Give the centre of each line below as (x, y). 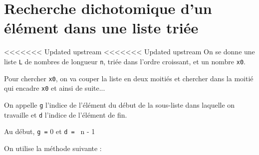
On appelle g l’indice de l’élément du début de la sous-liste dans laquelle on (120, 104)
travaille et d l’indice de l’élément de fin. (66, 114)
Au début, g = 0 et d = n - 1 (50, 131)
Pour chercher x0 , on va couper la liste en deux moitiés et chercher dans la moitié (129, 78)
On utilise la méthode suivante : (53, 148)
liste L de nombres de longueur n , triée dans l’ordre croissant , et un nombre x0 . (125, 61)
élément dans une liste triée (101, 28)
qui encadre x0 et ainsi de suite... (55, 88)
